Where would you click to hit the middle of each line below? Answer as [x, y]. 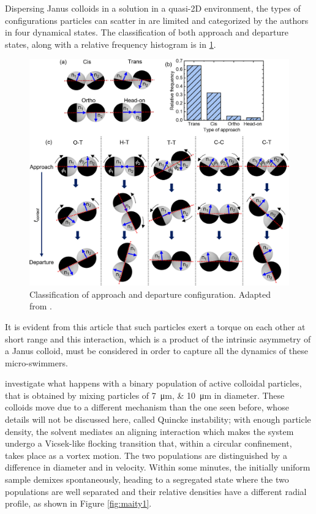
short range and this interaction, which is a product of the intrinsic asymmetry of [158, 338]
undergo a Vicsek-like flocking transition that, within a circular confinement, [149, 443]
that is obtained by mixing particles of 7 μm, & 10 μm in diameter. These [145, 395]
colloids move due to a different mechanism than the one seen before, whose [147, 407]
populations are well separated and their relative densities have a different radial [156, 491]
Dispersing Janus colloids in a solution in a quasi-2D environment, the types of [153, 8]
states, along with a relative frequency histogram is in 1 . [111, 44]
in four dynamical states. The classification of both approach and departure [147, 32]
